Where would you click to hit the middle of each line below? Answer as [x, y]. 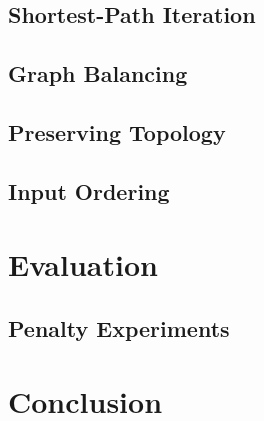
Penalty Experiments [119, 327]
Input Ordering [89, 190]
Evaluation [83, 264]
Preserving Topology [117, 131]
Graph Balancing [98, 73]
